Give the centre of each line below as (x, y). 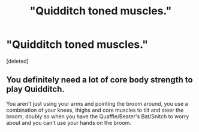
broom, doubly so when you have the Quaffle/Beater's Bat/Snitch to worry (98, 116)
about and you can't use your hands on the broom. (69, 122)
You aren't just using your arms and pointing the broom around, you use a (97, 103)
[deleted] (17, 61)
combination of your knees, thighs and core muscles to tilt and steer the (95, 110)
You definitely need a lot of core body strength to (99, 80)
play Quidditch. (35, 89)
